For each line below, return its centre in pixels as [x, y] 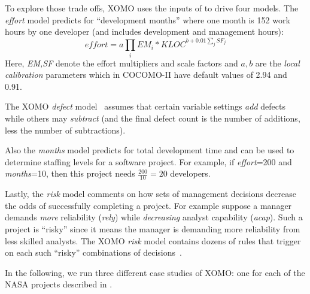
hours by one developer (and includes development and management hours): [144, 31]
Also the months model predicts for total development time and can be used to [150, 150]
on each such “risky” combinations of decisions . [93, 252]
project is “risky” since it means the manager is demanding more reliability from [153, 228]
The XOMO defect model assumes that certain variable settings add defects [145, 106]
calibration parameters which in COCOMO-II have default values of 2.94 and [146, 75]
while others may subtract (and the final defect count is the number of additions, [153, 118]
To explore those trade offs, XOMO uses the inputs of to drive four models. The [152, 8]
